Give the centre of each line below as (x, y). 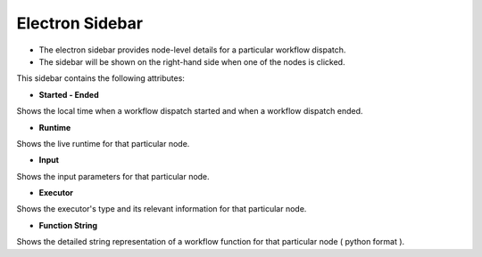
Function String (68, 225)
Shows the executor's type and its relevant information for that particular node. (162, 209)
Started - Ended (69, 94)
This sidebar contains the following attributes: (100, 78)
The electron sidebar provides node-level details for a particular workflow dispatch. (192, 50)
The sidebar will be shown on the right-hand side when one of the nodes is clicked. (192, 61)
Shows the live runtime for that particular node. (103, 143)
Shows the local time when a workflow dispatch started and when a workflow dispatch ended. (190, 111)
